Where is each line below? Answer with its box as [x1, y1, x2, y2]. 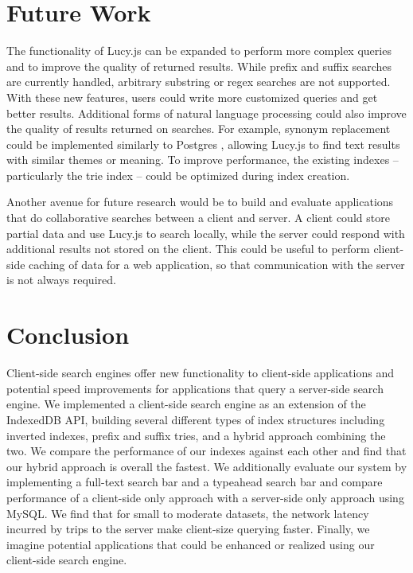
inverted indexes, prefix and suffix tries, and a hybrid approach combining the [6, 427, 386, 443]
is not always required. [6, 271, 116, 288]
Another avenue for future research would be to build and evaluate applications [6, 193, 394, 210]
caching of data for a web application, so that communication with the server [29, 255, 405, 272]
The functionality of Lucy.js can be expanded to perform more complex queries [6, 42, 392, 59]
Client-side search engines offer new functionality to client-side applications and [6, 364, 394, 381]
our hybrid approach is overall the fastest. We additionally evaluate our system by [6, 458, 407, 474]
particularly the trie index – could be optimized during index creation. [6, 166, 350, 183]
